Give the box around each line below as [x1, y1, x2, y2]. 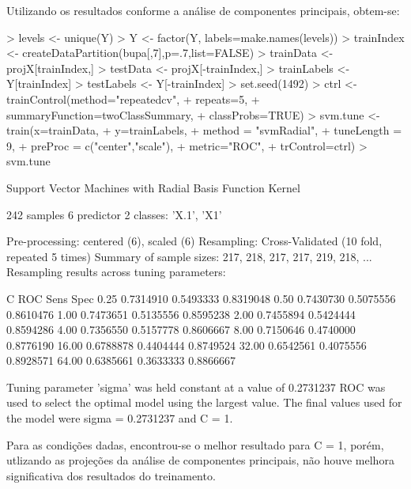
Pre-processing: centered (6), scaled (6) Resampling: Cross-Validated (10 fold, [6, 233, 383, 249]
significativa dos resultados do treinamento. [6, 467, 216, 483]
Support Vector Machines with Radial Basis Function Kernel [6, 179, 300, 195]
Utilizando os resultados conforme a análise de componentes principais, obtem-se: [6, 2, 400, 18]
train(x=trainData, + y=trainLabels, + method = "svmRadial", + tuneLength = [6, 122, 402, 138]
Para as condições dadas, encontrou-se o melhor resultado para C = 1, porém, [6, 436, 384, 453]
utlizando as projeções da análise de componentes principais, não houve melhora [6, 452, 394, 468]
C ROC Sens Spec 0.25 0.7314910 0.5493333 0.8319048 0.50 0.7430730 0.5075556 [6, 290, 396, 306]
